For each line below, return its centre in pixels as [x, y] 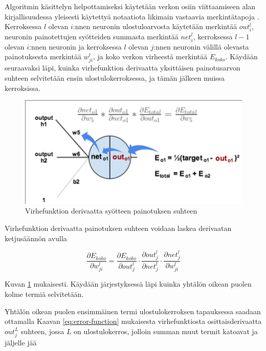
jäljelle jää [21, 342]
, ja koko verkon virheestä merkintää [150, 56]
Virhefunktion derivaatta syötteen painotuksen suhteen [111, 211]
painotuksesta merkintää [43, 56]
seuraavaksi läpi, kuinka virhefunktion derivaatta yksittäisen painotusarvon [123, 68]
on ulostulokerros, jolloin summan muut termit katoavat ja [166, 331]
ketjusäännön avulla [36, 238]
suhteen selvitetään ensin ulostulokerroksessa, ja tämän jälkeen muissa [115, 78]
